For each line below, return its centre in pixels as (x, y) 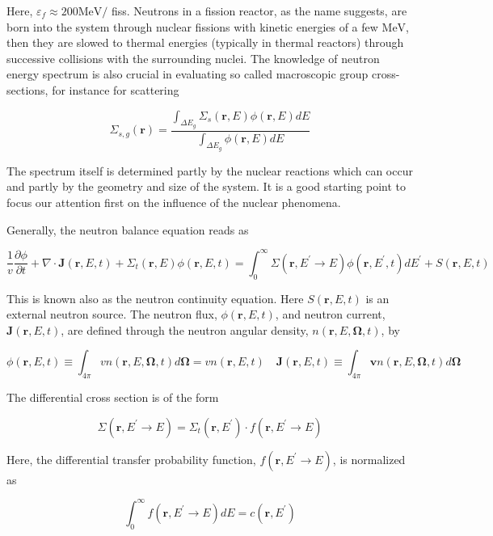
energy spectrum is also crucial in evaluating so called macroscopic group (188, 74)
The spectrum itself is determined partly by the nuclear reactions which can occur (210, 170)
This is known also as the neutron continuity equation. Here (155, 298)
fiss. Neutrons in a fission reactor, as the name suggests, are (259, 11)
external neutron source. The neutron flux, (112, 314)
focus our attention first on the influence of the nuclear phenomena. (174, 203)
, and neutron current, (330, 314)
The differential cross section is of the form (113, 397)
